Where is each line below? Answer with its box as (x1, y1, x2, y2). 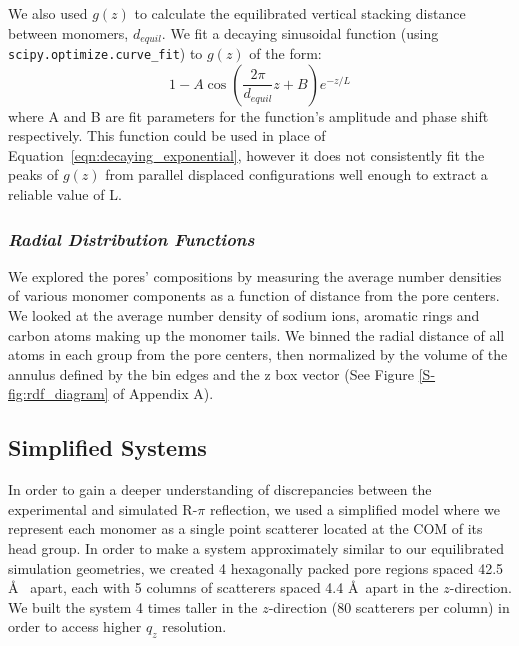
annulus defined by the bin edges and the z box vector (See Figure (8, 363, 415, 384)
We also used (8, 3, 88, 23)
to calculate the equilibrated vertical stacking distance (134, 3, 466, 23)
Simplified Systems (8, 432, 207, 463)
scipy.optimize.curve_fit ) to (8, 43, 203, 64)
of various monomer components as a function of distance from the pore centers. (8, 285, 500, 306)
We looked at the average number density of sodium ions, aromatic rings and (8, 305, 480, 326)
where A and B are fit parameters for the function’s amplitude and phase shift (8, 105, 489, 126)
